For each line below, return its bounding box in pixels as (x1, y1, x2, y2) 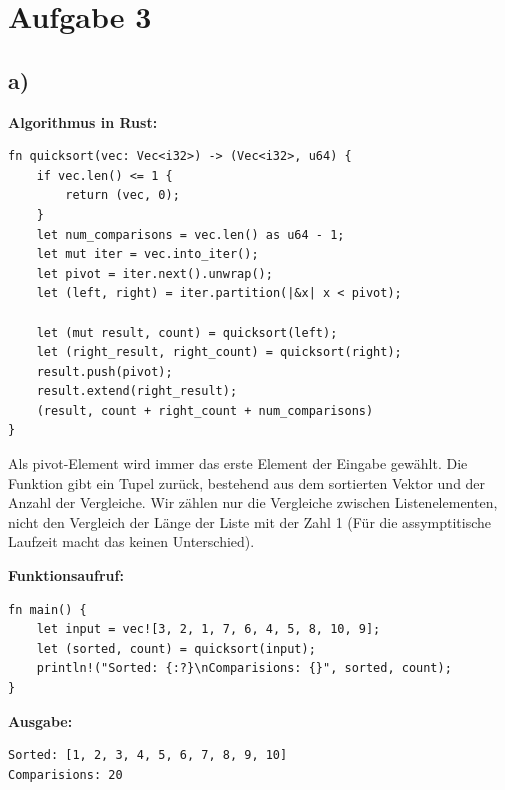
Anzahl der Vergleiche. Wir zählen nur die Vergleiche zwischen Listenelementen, (8, 492, 498, 513)
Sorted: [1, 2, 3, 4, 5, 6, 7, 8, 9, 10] (8, 748, 288, 763)
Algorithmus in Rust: (8, 111, 158, 132)
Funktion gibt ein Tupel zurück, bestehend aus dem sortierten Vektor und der (8, 472, 486, 493)
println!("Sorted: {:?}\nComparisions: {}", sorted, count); (36, 661, 452, 676)
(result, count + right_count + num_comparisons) (36, 403, 374, 418)
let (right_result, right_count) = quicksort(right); (36, 345, 402, 360)
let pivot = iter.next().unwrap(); (36, 266, 273, 281)
